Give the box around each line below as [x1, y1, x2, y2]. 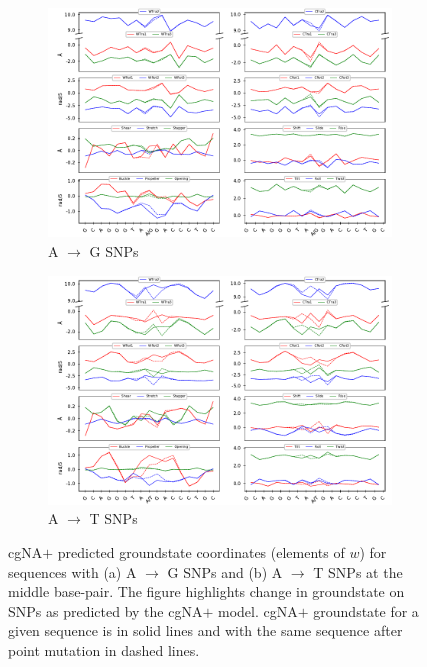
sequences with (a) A [8, 561, 137, 582]
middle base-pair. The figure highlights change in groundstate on [8, 581, 405, 602]
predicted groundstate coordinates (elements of [57, 542, 345, 563]
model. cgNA [218, 600, 298, 621]
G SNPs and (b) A [167, 561, 283, 582]
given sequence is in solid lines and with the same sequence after [8, 620, 403, 641]
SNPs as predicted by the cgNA [8, 600, 203, 621]
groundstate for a [313, 600, 419, 621]
